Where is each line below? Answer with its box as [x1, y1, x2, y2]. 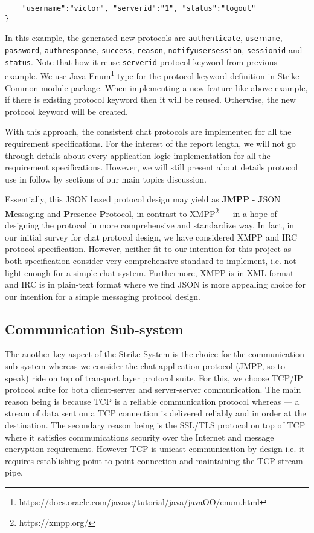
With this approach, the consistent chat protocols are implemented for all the [5, 125, 292, 138]
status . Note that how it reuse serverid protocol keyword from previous [5, 55, 277, 68]
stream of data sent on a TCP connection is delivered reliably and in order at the [5, 407, 306, 419]
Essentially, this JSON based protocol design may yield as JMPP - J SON [5, 193, 281, 205]
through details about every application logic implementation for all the [5, 149, 271, 161]
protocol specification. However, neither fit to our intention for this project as [5, 242, 292, 255]
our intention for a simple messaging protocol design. [5, 289, 200, 302]
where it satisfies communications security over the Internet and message [5, 430, 274, 443]
